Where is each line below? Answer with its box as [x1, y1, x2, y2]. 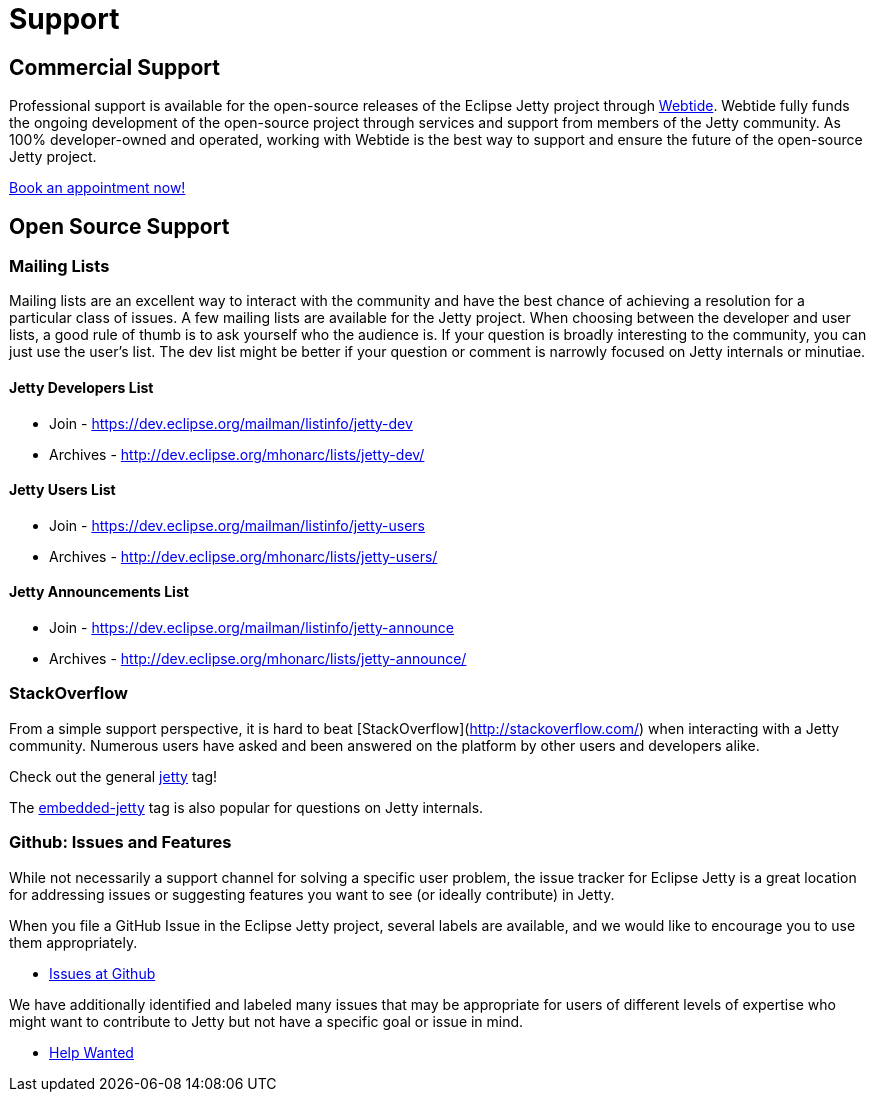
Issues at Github [49, 964, 156, 982]
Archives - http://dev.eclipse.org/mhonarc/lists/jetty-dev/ [49, 445, 425, 463]
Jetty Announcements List [9, 583, 189, 601]
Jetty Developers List [9, 379, 154, 396]
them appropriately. [9, 933, 138, 951]
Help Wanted [49, 1043, 134, 1061]
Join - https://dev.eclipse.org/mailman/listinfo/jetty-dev [49, 414, 413, 432]
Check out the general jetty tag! [9, 767, 217, 785]
